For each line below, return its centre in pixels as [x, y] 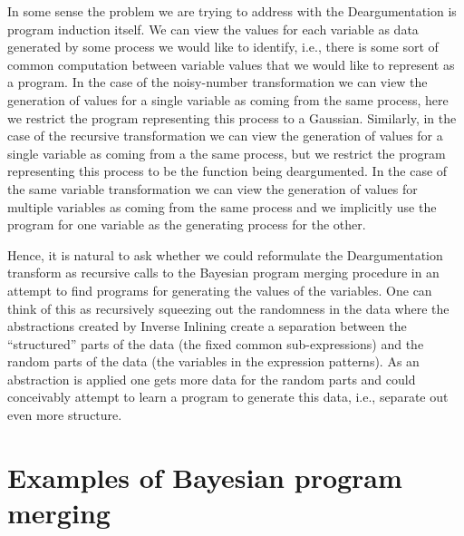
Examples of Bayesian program [205, 477]
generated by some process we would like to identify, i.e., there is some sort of [223, 47]
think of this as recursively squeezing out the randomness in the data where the [228, 308]
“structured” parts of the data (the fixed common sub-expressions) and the [216, 343]
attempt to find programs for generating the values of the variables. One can [220, 290]
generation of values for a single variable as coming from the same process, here [228, 99]
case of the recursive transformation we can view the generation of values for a [225, 136]
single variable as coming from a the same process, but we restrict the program [227, 153]
